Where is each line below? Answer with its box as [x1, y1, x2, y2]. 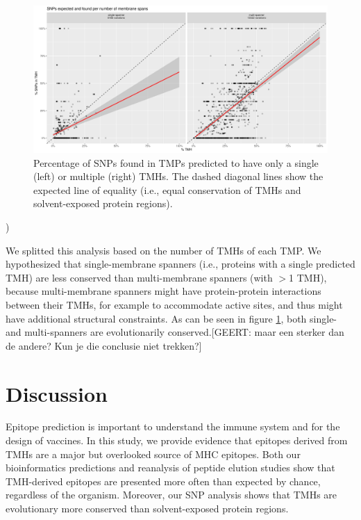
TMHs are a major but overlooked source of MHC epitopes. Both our [6, 446, 301, 461]
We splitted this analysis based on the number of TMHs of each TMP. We [6, 243, 321, 257]
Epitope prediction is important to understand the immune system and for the [6, 419, 340, 434]
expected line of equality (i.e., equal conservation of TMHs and [33, 182, 301, 197]
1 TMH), [289, 270, 327, 284]
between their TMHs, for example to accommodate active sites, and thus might [6, 297, 343, 311]
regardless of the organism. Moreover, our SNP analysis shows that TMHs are [6, 487, 337, 502]
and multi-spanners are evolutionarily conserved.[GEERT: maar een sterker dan [6, 325, 344, 339]
